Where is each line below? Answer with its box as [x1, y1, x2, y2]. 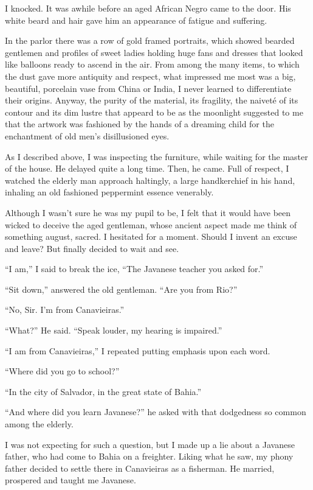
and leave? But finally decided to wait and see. [5, 242, 179, 254]
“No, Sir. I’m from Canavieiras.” [5, 303, 125, 316]
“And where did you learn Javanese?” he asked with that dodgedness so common [5, 405, 306, 418]
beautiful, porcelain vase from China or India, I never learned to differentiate [5, 82, 292, 94]
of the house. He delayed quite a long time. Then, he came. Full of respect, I [5, 162, 289, 175]
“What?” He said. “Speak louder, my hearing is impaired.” [5, 324, 222, 337]
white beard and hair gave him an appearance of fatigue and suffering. [5, 13, 267, 26]
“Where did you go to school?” [5, 365, 120, 377]
